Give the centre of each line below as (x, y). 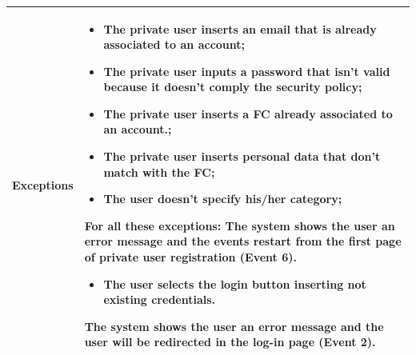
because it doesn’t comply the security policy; (233, 87)
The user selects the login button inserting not (235, 283)
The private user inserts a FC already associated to (248, 113)
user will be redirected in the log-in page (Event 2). (230, 342)
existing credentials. (160, 299)
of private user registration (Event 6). (190, 257)
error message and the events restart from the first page (243, 241)
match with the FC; (159, 172)
